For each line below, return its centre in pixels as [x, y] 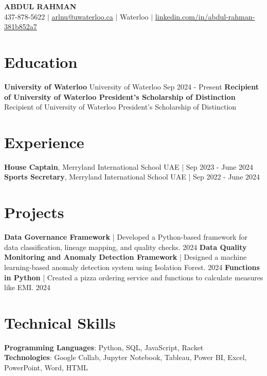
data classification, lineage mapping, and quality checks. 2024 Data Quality [126, 247]
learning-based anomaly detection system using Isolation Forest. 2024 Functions [132, 267]
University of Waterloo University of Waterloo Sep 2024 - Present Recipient [131, 86]
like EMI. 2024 [27, 287]
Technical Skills [60, 322]
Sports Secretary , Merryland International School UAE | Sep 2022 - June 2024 [132, 177]
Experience [44, 142]
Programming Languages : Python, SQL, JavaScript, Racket [104, 347]
